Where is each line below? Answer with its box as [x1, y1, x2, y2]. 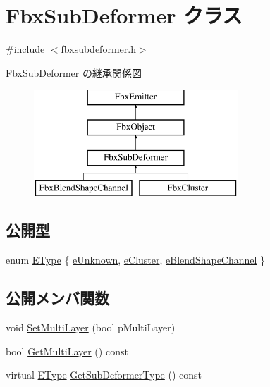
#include [6, 42, 45, 56]
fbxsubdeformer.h [61, 42, 136, 56]
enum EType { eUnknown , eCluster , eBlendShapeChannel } [6, 252, 266, 267]
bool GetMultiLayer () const [6, 343, 128, 358]
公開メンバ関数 [6, 287, 109, 309]
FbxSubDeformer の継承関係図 [6, 65, 142, 80]
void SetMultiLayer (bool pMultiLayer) [6, 320, 176, 335]
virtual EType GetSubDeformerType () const [6, 367, 202, 382]
